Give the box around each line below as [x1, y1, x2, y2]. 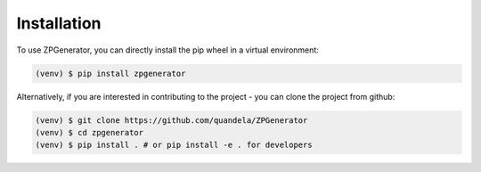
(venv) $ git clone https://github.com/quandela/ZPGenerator [35, 115, 308, 125]
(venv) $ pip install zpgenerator [35, 68, 186, 78]
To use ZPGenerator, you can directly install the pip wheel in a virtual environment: [16, 45, 320, 55]
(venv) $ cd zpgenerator [35, 127, 144, 137]
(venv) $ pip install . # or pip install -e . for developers [35, 140, 313, 151]
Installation [16, 13, 102, 33]
